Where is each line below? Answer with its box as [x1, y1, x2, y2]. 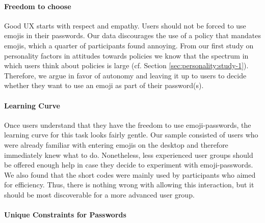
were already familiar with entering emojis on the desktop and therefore [4, 139, 228, 150]
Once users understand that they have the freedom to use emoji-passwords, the [4, 119, 251, 130]
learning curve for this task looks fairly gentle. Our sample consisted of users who [4, 129, 258, 140]
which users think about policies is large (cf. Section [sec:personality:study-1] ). [4, 60, 249, 71]
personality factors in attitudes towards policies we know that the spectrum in [4, 50, 249, 61]
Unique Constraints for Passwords [4, 209, 126, 220]
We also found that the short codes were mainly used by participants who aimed [4, 169, 256, 180]
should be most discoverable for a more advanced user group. [4, 189, 195, 200]
